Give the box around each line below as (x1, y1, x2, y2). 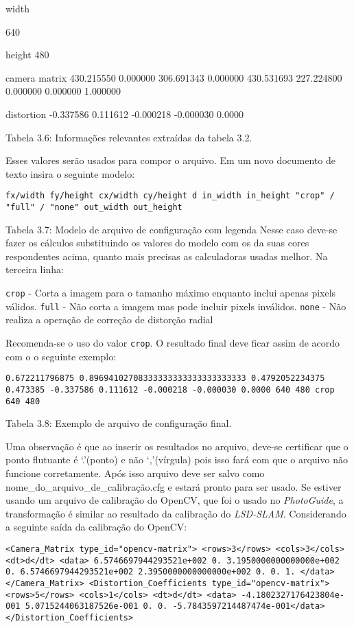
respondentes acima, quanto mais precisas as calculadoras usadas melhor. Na (5, 248, 328, 263)
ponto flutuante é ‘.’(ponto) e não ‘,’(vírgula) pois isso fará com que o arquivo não (5, 452, 348, 467)
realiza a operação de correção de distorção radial (5, 312, 213, 327)
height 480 (5, 47, 49, 62)
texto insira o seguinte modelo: (5, 166, 135, 181)
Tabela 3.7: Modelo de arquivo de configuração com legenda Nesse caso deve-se (5, 222, 338, 236)
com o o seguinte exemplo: (5, 349, 117, 363)
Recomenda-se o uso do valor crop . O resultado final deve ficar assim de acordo (5, 335, 340, 349)
